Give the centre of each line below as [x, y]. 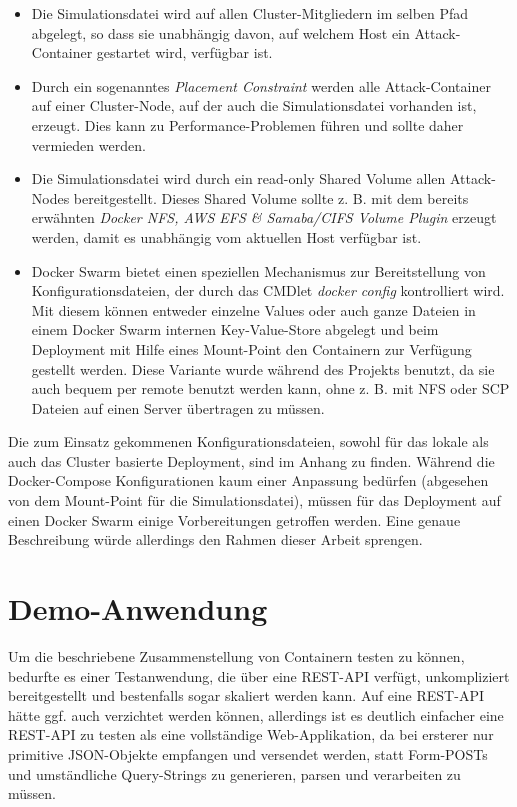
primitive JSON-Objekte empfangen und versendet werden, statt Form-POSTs [248, 753]
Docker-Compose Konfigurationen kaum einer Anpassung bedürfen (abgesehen [248, 480]
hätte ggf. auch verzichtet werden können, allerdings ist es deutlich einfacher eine [256, 714]
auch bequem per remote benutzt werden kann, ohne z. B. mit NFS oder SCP [270, 388]
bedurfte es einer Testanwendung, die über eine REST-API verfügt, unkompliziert [259, 675]
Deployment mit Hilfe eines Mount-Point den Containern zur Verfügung [251, 348]
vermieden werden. [88, 144]
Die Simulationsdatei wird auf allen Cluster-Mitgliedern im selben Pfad [250, 13]
